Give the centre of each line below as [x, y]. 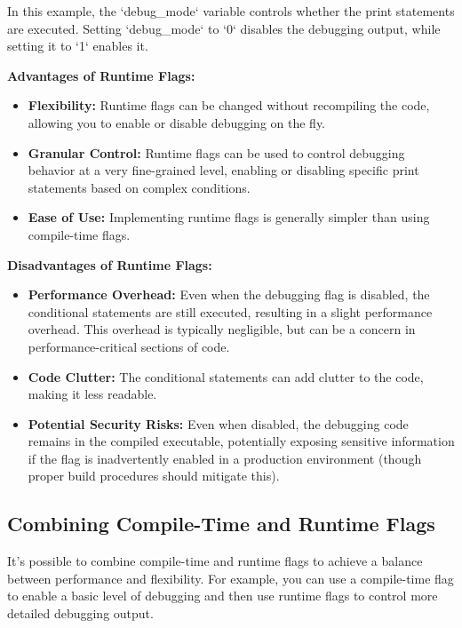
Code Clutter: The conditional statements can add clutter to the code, [226, 376]
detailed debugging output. [80, 613]
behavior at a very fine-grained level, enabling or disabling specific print [223, 170]
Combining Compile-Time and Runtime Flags [221, 524]
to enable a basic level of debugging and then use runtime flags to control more [223, 596]
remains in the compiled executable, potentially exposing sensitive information [241, 441]
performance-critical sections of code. [129, 346]
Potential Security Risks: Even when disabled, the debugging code [218, 423]
